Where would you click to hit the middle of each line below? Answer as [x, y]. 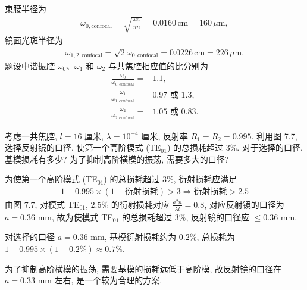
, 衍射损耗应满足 [205, 179]
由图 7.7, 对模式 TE [42, 204]
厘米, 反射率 [165, 135]
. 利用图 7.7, [274, 135]
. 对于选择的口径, [270, 147]
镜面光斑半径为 [34, 40]
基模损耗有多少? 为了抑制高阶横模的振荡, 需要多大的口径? [117, 159]
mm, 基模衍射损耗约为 [134, 237]
